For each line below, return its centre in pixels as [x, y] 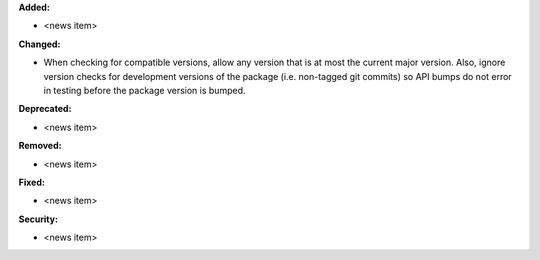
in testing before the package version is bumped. [144, 90]
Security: [38, 219]
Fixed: [31, 182]
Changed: [39, 44]
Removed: [40, 146]
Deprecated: [45, 109]
